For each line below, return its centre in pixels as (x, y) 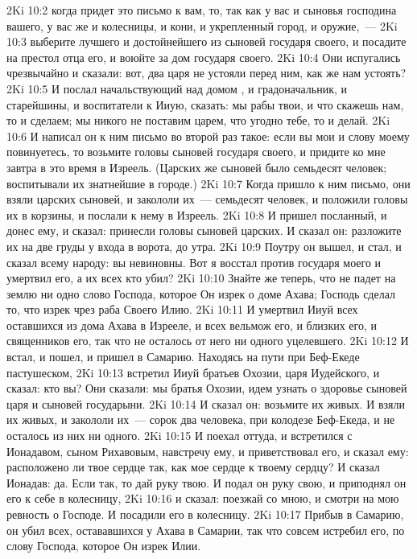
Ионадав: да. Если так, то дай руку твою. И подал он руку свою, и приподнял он (206, 482)
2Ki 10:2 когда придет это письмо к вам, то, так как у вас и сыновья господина (202, 10)
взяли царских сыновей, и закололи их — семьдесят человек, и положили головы (207, 199)
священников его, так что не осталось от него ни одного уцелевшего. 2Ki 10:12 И (208, 341)
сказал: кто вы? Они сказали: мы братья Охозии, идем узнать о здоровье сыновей (207, 388)
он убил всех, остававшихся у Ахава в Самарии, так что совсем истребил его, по (206, 530)
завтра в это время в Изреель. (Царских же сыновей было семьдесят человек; (197, 167)
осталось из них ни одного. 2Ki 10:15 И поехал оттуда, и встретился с (180, 436)
